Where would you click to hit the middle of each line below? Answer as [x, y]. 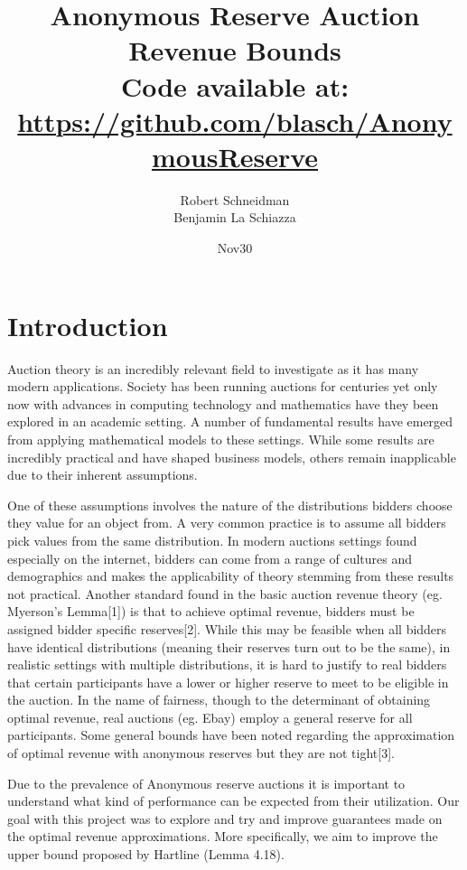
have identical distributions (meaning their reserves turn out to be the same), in [229, 646]
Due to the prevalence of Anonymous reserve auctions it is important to [206, 783]
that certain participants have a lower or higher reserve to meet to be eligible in [228, 682]
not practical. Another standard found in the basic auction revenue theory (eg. [225, 593]
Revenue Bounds [235, 50]
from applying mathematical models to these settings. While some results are [221, 439]
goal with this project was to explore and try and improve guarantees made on [225, 818]
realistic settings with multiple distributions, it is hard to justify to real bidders [227, 664]
